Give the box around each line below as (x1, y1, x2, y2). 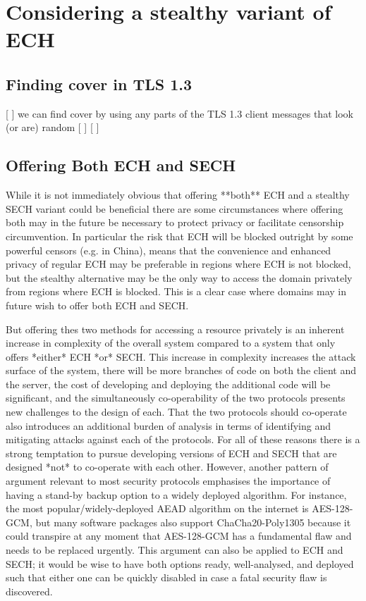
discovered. (6, 583, 53, 598)
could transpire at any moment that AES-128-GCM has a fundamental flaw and (6, 528, 352, 543)
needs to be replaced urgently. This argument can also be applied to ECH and (6, 543, 343, 557)
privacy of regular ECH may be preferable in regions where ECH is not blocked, (6, 256, 351, 271)
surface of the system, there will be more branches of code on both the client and (6, 363, 357, 378)
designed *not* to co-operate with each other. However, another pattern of (6, 459, 329, 474)
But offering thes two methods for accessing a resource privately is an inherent (6, 321, 345, 336)
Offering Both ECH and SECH (6, 154, 236, 176)
